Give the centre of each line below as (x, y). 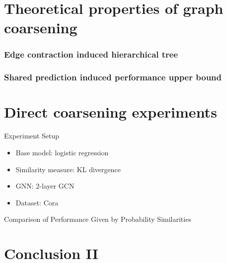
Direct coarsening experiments (111, 112)
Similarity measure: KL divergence (68, 169)
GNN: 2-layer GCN (45, 186)
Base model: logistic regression (62, 152)
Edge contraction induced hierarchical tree (91, 54)
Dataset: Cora (37, 202)
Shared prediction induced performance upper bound (113, 77)
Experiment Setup (32, 136)
